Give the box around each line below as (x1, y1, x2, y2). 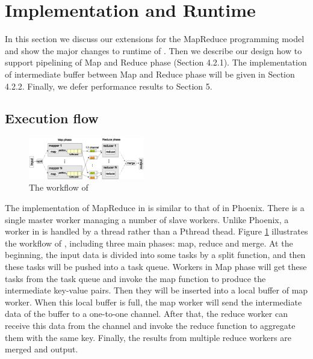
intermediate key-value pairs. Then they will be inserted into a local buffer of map (5, 284, 308, 296)
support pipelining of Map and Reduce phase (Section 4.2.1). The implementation (5, 56, 307, 69)
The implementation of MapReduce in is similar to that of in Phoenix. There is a (5, 201, 305, 214)
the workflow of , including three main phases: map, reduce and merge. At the (5, 236, 293, 249)
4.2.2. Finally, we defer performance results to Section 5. (5, 79, 212, 92)
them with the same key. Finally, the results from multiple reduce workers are (5, 331, 291, 343)
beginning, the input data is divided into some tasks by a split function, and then (5, 248, 306, 261)
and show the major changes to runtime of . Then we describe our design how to (5, 44, 302, 57)
